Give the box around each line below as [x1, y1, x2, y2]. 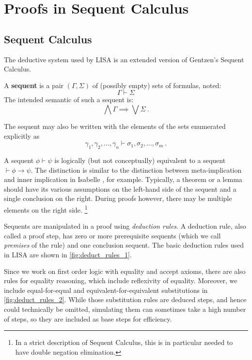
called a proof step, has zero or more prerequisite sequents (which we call [4, 230, 221, 240]
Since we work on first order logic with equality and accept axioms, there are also [4, 266, 246, 276]
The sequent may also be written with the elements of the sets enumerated [4, 121, 226, 131]
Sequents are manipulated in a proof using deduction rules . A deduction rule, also [4, 221, 246, 231]
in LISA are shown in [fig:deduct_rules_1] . [4, 249, 132, 259]
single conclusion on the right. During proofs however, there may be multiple [4, 193, 232, 203]
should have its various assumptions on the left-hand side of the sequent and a [4, 183, 236, 194]
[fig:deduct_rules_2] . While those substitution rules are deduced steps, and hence [4, 294, 247, 305]
